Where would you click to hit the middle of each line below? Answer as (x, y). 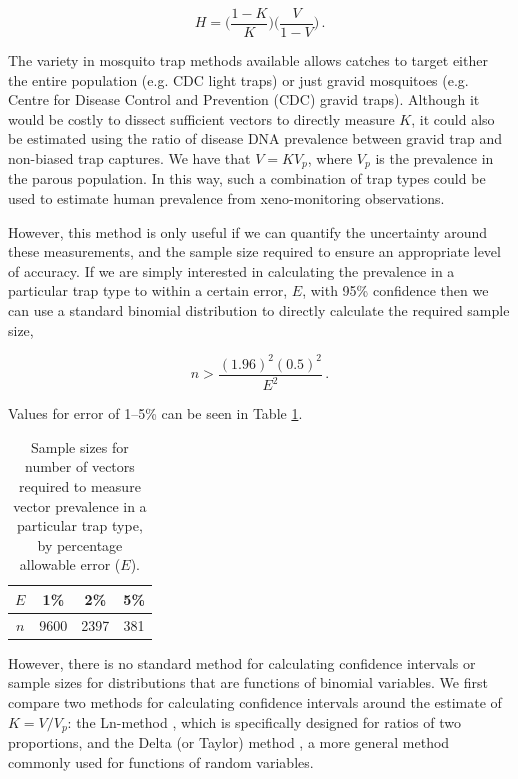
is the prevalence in (434, 158)
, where (330, 158)
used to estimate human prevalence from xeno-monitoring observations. (226, 198)
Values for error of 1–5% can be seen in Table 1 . (155, 413)
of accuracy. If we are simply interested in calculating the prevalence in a (231, 270)
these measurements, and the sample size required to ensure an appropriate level (254, 251)
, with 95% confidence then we (395, 290)
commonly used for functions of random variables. (161, 761)
